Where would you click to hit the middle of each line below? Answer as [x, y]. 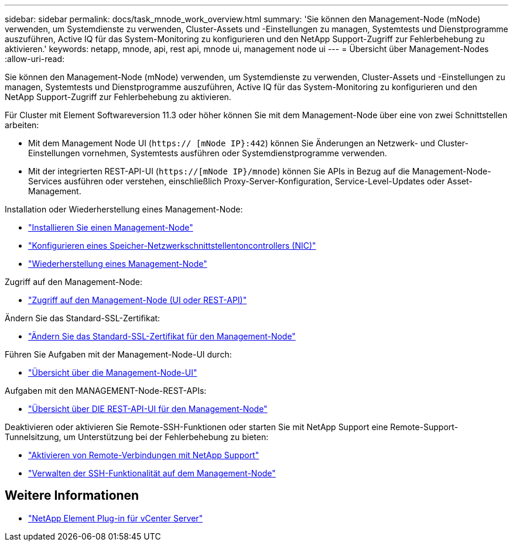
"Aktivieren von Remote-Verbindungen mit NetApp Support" [144, 455]
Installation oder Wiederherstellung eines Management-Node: [124, 209]
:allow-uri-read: [35, 59]
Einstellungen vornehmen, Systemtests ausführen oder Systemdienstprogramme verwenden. [208, 153]
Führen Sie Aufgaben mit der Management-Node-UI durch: [118, 354]
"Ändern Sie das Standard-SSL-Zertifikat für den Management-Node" [162, 336]
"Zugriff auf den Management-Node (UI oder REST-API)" [138, 300]
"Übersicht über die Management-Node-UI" [113, 372]
